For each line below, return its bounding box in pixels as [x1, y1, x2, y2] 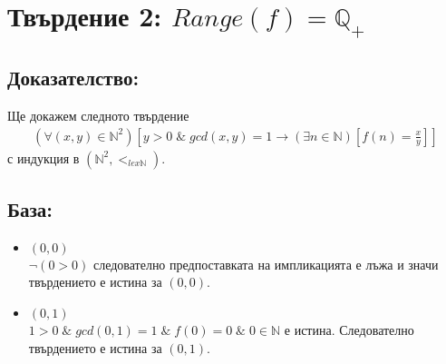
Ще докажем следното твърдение [7, 105, 189, 124]
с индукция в [7, 148, 80, 167]
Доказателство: [7, 64, 140, 92]
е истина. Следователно [284, 320, 414, 339]
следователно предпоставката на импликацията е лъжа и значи [92, 254, 439, 273]
